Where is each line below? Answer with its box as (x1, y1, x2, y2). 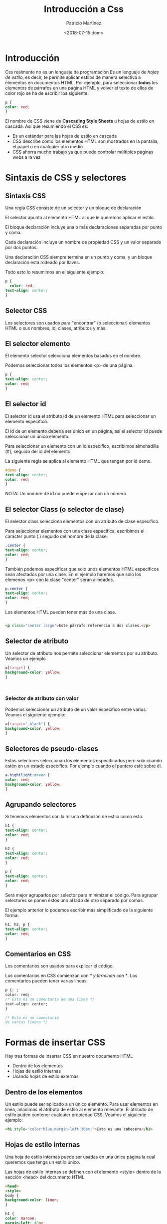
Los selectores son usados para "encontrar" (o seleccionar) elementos (5, 319, 151, 325)
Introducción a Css (44, 3, 124, 15)
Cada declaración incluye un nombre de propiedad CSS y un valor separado (5, 239, 162, 245)
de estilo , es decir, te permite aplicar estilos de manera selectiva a (5, 74, 141, 80)
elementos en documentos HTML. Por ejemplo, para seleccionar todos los (5, 79, 158, 85)
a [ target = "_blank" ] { (5, 721, 50, 726)
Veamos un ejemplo (5, 655, 46, 661)
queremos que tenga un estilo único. (5, 1159, 81, 1165)
